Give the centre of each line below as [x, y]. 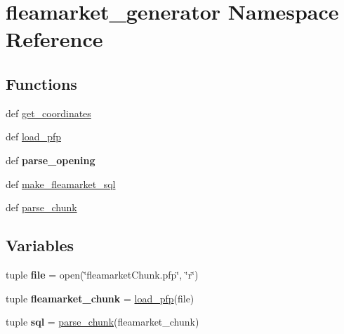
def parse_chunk [41, 207]
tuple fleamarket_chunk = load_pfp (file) [100, 298]
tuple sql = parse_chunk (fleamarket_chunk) [102, 322]
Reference [54, 39]
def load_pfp [33, 136]
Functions [41, 83]
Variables [40, 245]
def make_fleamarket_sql [61, 183]
